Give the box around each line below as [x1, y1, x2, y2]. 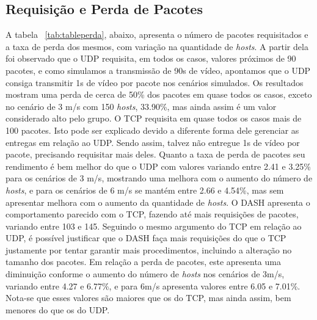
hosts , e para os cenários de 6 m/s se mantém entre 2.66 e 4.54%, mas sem [5, 183, 284, 196]
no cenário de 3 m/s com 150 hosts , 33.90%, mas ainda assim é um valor [5, 100, 277, 112]
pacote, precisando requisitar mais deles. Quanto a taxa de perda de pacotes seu [5, 148, 305, 161]
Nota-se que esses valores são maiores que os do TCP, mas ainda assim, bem [5, 291, 291, 304]
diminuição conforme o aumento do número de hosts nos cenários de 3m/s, [5, 267, 285, 280]
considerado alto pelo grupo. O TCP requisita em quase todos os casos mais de [5, 112, 302, 125]
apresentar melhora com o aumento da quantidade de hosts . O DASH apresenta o [5, 195, 310, 208]
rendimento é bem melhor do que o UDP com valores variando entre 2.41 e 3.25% [5, 159, 311, 172]
